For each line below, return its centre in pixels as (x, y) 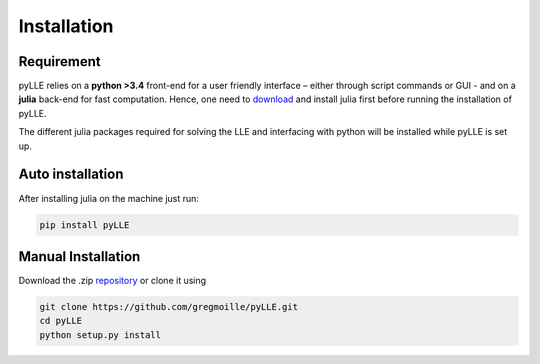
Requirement (60, 61)
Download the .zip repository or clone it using (112, 281)
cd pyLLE (61, 321)
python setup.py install (100, 334)
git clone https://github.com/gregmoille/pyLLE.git (169, 306)
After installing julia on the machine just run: (109, 198)
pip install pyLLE (84, 224)
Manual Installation (79, 256)
